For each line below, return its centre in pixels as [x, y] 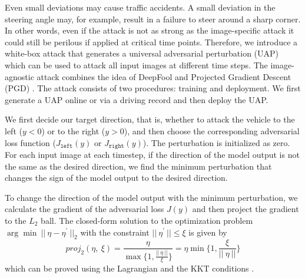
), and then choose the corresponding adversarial [212, 130]
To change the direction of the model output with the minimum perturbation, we [151, 197]
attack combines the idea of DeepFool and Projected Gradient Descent [164, 76]
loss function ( [30, 142]
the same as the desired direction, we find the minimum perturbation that [138, 166]
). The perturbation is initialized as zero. [216, 142]
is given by [208, 232]
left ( [14, 130]
